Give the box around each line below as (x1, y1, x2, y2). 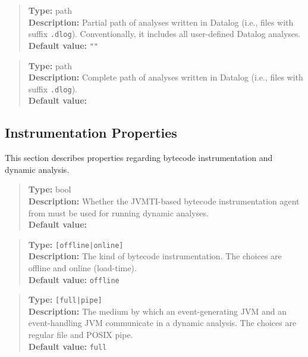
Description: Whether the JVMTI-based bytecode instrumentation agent (28, 194, 300, 207)
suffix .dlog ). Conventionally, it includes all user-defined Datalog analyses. (28, 27, 301, 40)
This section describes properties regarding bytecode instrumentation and (5, 151, 273, 164)
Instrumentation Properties (5, 123, 177, 142)
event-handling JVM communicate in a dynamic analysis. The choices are (28, 316, 297, 329)
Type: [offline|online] (28, 238, 124, 250)
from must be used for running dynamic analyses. (28, 206, 209, 219)
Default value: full (28, 340, 107, 352)
